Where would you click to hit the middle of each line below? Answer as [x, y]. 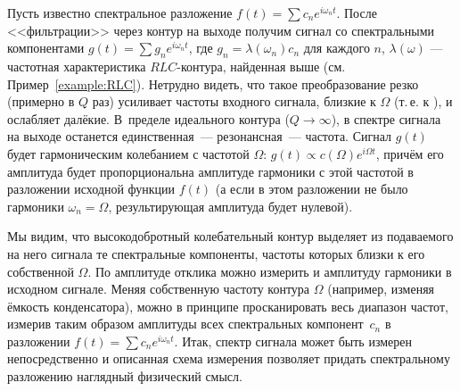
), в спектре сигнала [386, 118]
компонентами [46, 48]
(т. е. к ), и [423, 101]
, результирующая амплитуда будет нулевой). [230, 206]
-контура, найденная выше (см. [261, 66]
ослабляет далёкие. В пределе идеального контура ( [148, 118]
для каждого [337, 48]
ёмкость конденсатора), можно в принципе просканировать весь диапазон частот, [228, 306]
